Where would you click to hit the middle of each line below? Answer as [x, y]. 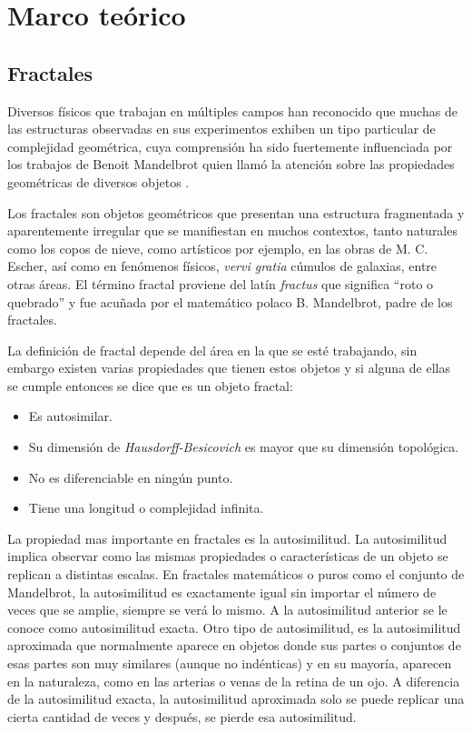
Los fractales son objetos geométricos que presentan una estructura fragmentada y [236, 212]
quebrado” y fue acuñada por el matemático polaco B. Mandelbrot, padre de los [230, 301]
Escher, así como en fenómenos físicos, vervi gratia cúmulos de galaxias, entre [222, 266]
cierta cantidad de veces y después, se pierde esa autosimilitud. [182, 716]
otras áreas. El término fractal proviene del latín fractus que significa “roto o [221, 283]
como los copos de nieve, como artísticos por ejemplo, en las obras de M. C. [218, 248]
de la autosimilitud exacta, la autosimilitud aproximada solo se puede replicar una [236, 699]
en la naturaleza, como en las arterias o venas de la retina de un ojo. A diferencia [234, 681]
